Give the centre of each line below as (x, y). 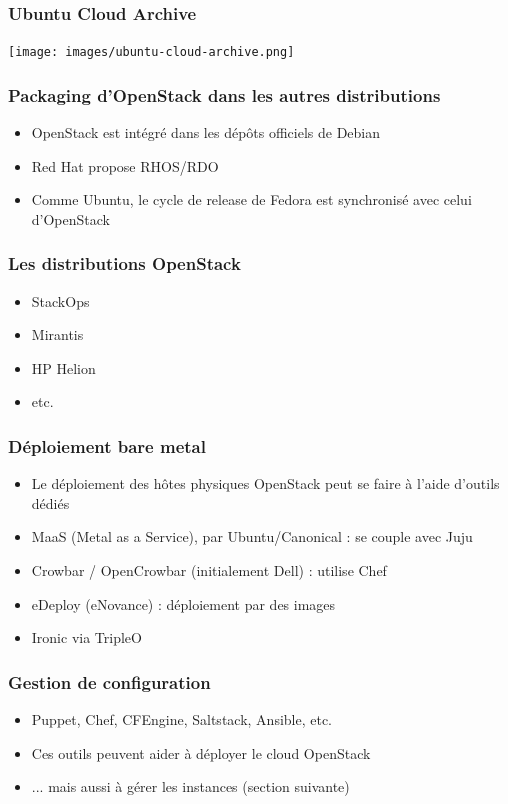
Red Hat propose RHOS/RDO (125, 165)
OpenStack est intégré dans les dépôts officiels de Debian (206, 132)
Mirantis (57, 334)
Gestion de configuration (109, 681)
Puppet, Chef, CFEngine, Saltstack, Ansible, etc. (182, 719)
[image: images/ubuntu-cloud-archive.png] (151, 52)
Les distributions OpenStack (124, 263)
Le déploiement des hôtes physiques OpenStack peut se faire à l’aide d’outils (265, 483)
